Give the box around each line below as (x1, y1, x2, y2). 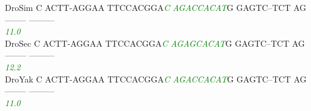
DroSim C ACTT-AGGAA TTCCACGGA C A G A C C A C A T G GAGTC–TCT (5, 1, 291, 13)
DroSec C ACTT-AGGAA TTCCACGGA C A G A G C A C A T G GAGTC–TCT (5, 36, 290, 49)
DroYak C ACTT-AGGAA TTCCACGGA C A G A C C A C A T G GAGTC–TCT (5, 72, 291, 85)
